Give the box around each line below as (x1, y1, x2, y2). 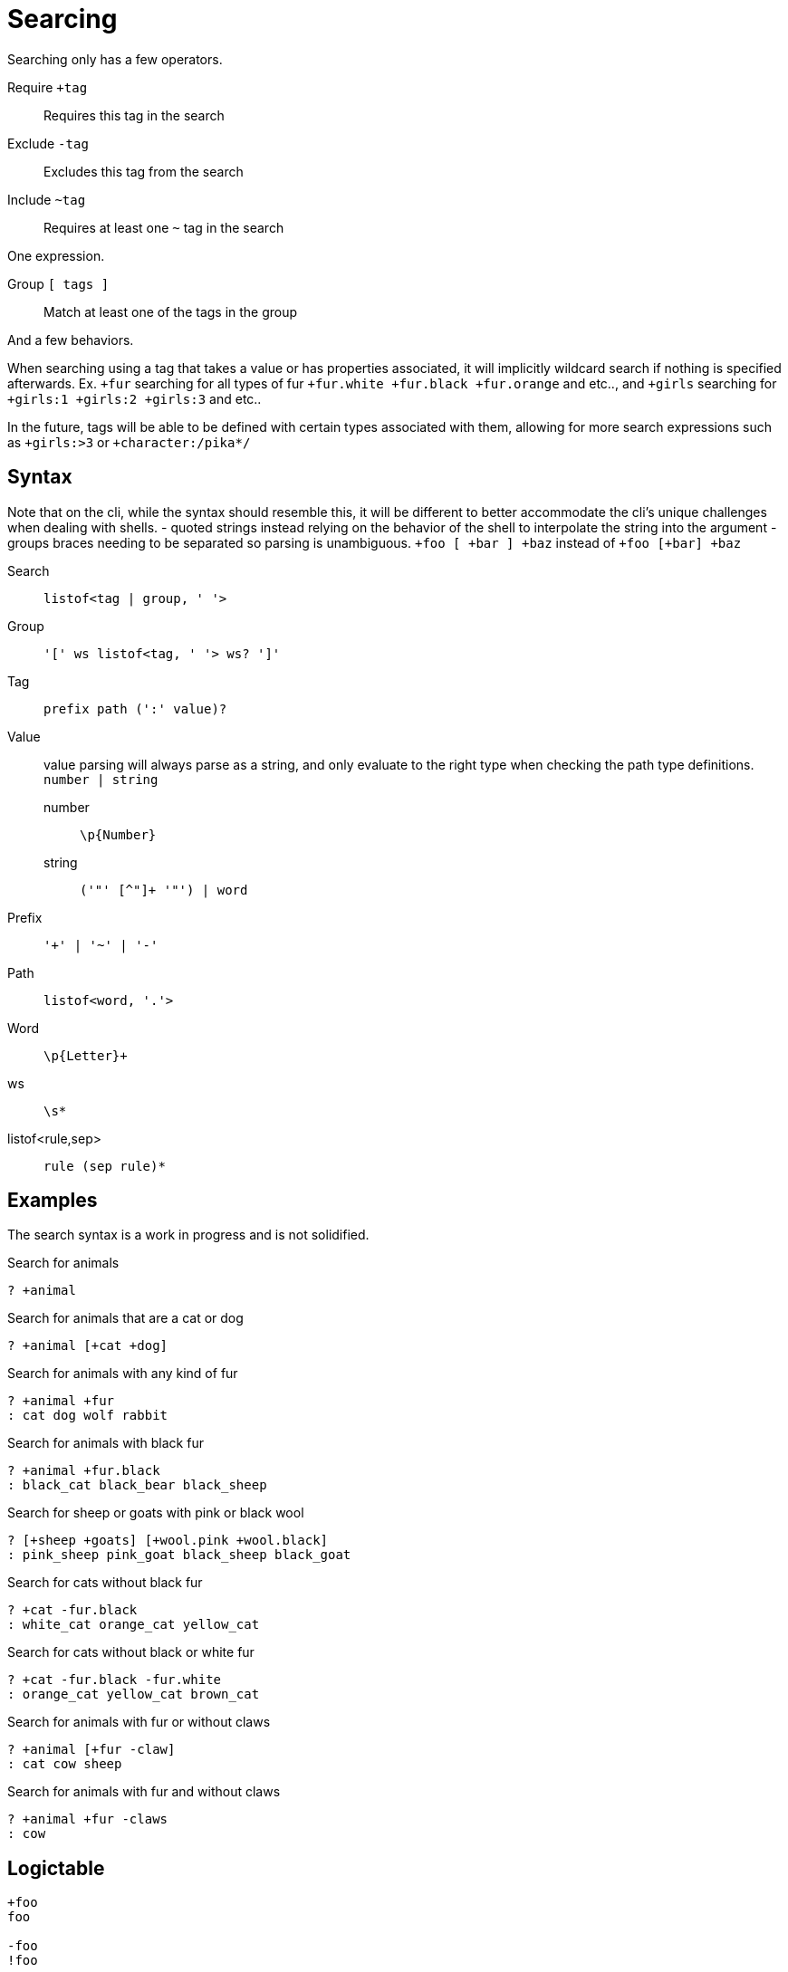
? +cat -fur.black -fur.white (7, 1672, 222, 1688)
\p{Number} (80, 827, 157, 842)
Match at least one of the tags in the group (43, 303, 298, 320)
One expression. (7, 247, 105, 263)
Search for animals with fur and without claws (7, 1784, 281, 1800)
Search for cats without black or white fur (7, 1644, 255, 1661)
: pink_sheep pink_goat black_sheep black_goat (7, 1547, 351, 1563)
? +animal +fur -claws (7, 1812, 168, 1827)
